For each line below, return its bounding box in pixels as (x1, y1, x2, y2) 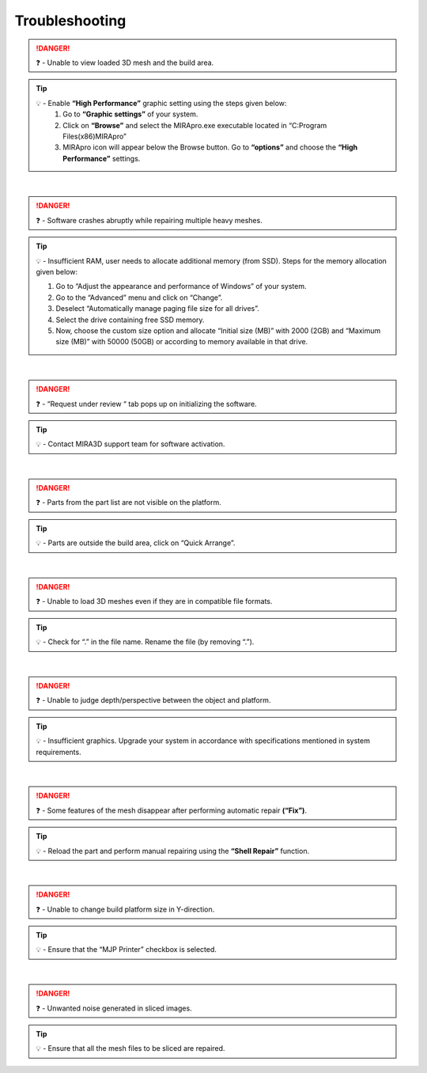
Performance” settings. (62, 154, 141, 163)
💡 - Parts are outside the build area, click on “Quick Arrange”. (36, 538, 236, 548)
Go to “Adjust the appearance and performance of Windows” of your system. (55, 282, 307, 291)
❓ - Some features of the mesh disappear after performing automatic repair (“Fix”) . (36, 806, 308, 815)
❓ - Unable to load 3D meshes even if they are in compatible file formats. (36, 597, 273, 606)
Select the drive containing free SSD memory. (55, 315, 205, 324)
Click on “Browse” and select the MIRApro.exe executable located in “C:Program (62, 120, 327, 130)
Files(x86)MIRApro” (62, 131, 127, 141)
